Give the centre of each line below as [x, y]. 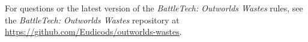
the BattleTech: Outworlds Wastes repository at [92, 19]
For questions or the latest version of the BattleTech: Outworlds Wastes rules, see [154, 8]
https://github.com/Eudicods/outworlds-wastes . [93, 31]
